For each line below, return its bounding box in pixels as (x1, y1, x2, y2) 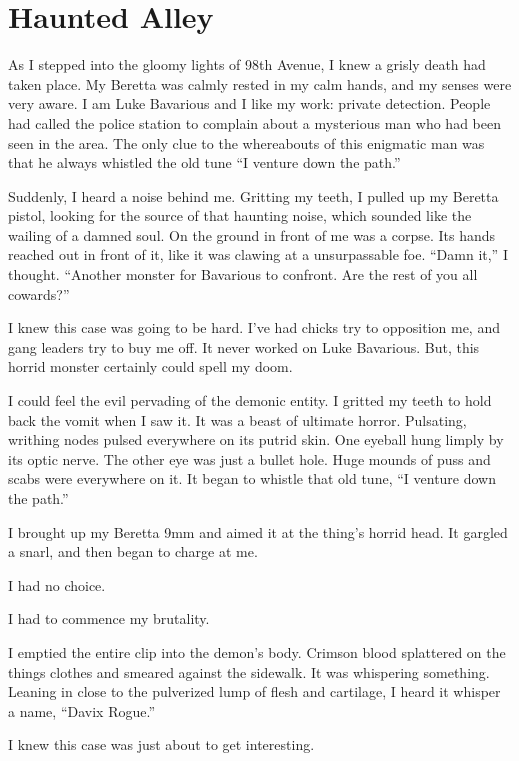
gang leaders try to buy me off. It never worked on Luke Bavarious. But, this (8, 336, 480, 357)
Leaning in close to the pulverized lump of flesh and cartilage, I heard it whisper (8, 681, 501, 702)
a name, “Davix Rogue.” (8, 700, 155, 721)
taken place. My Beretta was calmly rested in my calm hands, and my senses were (8, 73, 512, 94)
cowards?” (8, 283, 70, 304)
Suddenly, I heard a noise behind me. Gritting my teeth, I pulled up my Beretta (8, 185, 499, 206)
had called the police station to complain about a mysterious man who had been (8, 112, 501, 133)
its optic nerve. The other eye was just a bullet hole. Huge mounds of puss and (8, 448, 491, 469)
